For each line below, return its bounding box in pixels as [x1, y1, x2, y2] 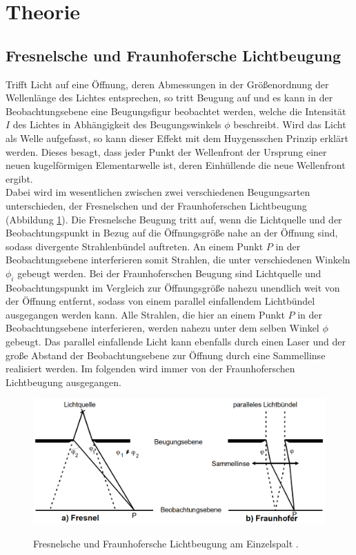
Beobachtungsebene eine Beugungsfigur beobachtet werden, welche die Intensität [6, 103, 346, 118]
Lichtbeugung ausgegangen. [6, 374, 121, 389]
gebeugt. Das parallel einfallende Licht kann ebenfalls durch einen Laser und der [6, 334, 346, 349]
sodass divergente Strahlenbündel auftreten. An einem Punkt [6, 239, 264, 253]
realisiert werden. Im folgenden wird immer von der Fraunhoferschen [6, 361, 295, 376]
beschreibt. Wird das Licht [233, 117, 346, 132]
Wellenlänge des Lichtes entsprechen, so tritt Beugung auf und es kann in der [6, 90, 333, 105]
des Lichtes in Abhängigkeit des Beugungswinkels [12, 117, 221, 132]
